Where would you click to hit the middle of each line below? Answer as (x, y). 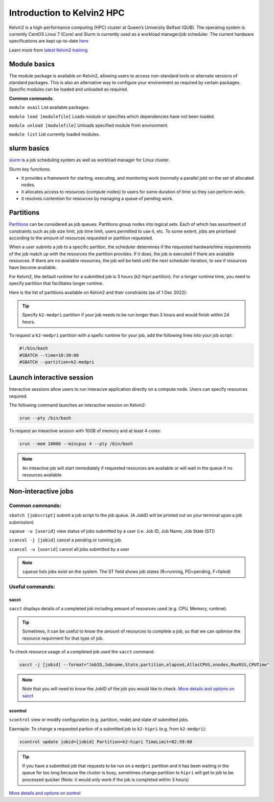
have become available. (33, 267)
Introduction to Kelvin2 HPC (67, 13)
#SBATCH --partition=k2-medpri (57, 362)
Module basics (32, 64)
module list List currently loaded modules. (55, 134)
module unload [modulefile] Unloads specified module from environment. (89, 125)
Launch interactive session (51, 378)
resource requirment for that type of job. (63, 638)
